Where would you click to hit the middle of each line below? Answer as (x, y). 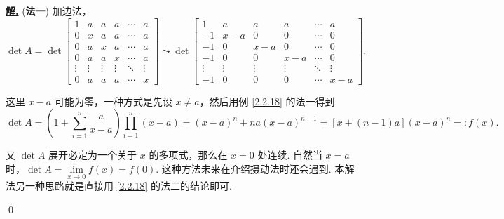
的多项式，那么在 (188, 155)
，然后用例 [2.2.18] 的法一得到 (267, 101)
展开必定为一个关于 (93, 155)
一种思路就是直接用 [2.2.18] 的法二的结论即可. (128, 186)
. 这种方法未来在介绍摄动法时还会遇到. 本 (250, 168)
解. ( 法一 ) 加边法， (49, 11)
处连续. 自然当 (290, 155)
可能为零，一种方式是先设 (113, 101)
